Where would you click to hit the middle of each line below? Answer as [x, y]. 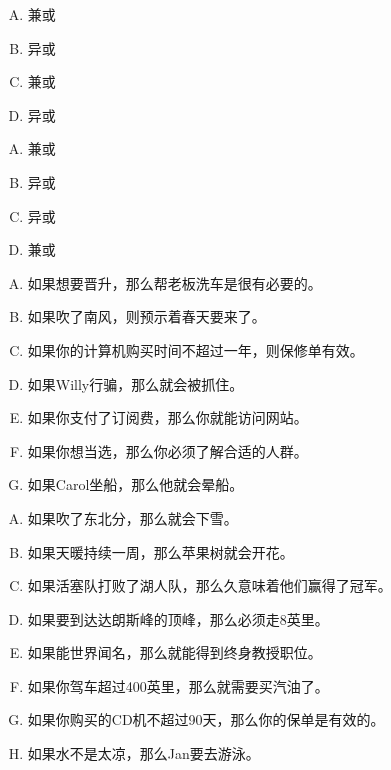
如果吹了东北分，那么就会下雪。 [132, 517]
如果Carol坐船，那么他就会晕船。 [135, 484]
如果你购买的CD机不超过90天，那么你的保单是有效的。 [206, 719]
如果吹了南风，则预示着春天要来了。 [146, 316]
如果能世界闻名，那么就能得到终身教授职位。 [174, 652]
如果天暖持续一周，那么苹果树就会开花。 [160, 551]
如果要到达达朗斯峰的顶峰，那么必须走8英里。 [178, 618]
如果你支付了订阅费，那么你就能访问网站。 [167, 417]
